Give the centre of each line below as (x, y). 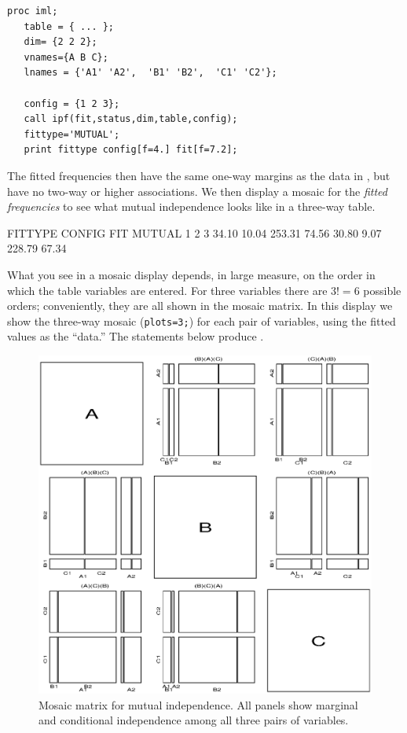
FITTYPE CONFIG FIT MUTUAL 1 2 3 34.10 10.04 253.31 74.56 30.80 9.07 (194, 232)
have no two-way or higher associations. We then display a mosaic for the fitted (197, 191)
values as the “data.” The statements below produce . (136, 336)
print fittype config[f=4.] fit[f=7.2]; (131, 150)
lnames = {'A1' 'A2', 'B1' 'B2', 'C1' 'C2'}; (150, 73)
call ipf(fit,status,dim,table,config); (131, 119)
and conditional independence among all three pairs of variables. (194, 720)
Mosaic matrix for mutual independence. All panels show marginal (198, 704)
